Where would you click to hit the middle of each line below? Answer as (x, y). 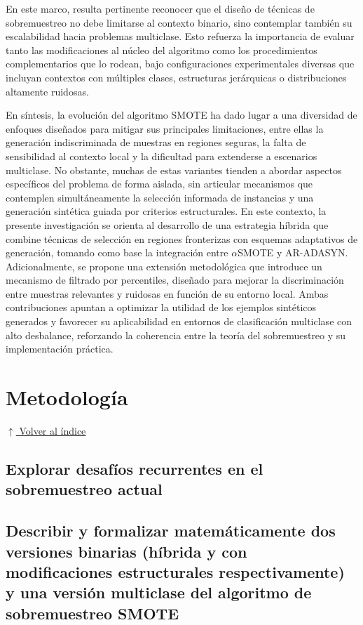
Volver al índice (53, 430)
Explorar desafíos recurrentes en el (135, 468)
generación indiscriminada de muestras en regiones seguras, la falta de (156, 142)
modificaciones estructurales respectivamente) (175, 571)
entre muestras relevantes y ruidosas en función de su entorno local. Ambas (167, 293)
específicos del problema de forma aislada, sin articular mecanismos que (159, 184)
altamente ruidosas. (47, 91)
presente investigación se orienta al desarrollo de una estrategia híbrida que (167, 224)
